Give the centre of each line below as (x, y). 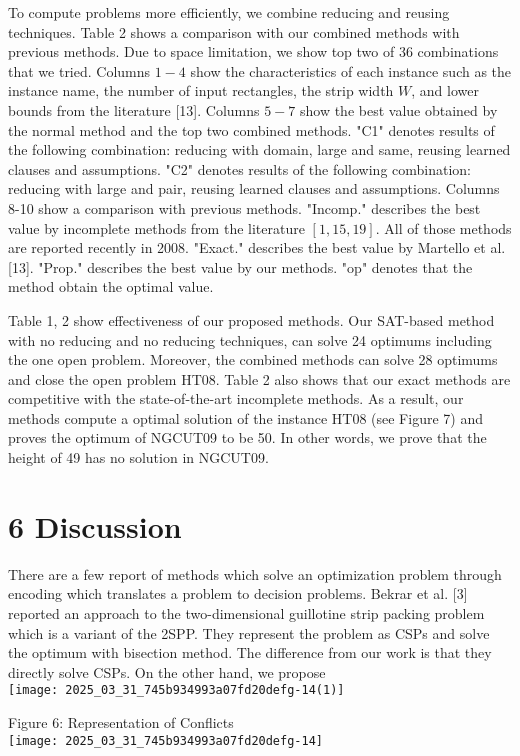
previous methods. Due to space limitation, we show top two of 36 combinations (253, 51)
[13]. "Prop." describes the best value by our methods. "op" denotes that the (240, 266)
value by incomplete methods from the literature (156, 227)
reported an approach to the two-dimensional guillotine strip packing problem (246, 612)
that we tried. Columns (79, 70)
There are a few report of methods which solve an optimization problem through (255, 573)
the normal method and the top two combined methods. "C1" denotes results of (251, 129)
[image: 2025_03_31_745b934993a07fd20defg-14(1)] (176, 690)
